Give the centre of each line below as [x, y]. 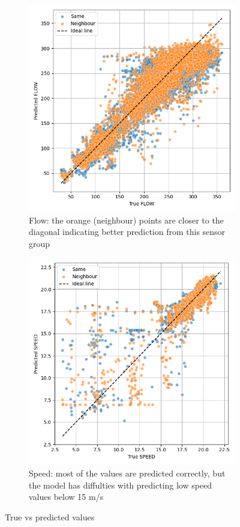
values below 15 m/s [66, 497]
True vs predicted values [50, 516]
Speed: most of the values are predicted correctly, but [127, 473]
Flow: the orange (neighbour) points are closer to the [126, 220]
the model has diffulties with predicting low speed [121, 485]
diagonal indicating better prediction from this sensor [127, 232]
